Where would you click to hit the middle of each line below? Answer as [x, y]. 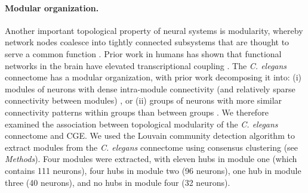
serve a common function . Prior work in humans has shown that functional [143, 53]
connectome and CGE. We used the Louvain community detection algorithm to [150, 136]
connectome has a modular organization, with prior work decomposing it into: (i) [153, 77]
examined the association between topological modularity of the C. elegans [141, 124]
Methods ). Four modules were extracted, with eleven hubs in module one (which [151, 159]
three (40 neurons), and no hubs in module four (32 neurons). [118, 182]
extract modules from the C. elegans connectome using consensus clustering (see [152, 147]
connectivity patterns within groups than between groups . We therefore [137, 112]
